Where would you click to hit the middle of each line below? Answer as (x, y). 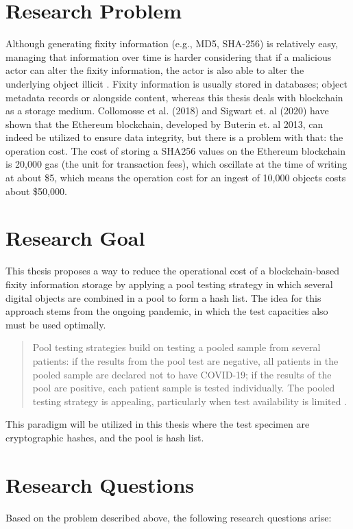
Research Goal (75, 238)
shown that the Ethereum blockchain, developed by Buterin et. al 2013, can (165, 124)
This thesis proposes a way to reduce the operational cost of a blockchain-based (173, 271)
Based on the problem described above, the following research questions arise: (169, 517)
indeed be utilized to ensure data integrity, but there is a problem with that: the (174, 137)
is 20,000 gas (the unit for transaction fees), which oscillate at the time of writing (176, 164)
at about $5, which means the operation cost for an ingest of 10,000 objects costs (176, 178)
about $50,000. (36, 191)
